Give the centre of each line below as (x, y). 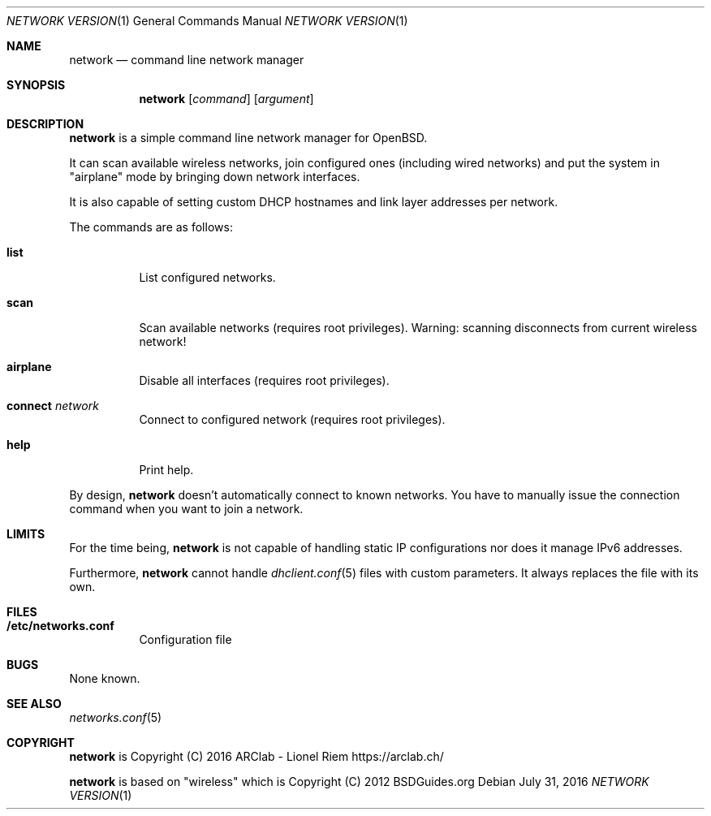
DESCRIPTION (45, 124)
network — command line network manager (187, 60)
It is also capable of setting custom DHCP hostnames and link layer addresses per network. (314, 202)
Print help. (166, 470)
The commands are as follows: (151, 227)
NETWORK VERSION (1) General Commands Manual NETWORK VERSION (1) (207, 21)
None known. (105, 678)
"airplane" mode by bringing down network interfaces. (215, 177)
